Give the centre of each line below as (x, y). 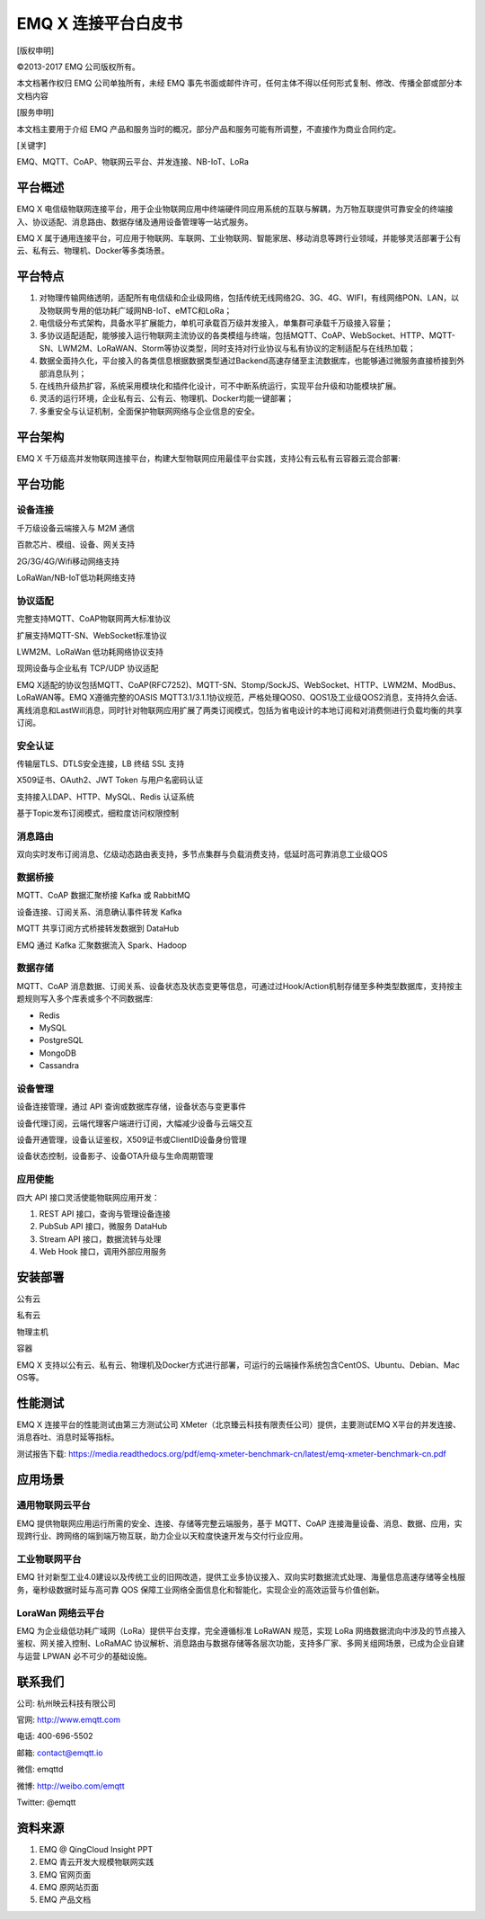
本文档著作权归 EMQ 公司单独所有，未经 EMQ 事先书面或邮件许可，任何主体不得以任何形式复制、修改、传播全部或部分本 (239, 83)
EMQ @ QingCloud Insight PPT (96, 1849)
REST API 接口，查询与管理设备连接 (105, 1213)
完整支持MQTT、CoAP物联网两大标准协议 (93, 619)
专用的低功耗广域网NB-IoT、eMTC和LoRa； (151, 310)
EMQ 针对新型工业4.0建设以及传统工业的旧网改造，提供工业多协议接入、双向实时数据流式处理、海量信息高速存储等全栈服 (241, 1577)
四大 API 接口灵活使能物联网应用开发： (88, 1197)
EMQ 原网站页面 (69, 1888)
